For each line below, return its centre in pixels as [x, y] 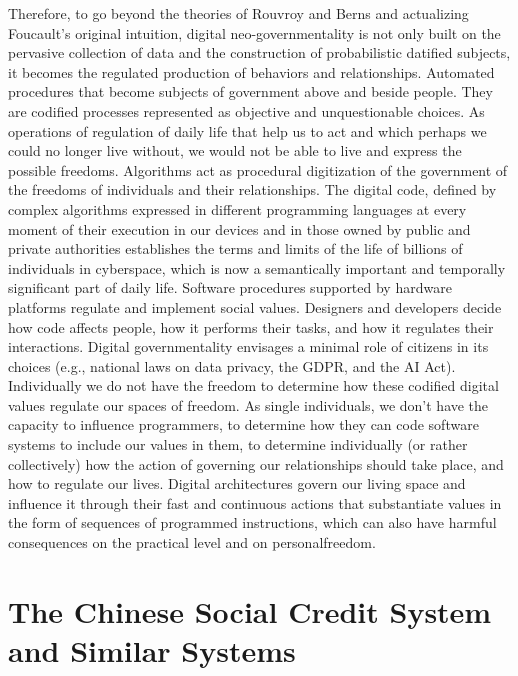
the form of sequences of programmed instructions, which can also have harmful [252, 522]
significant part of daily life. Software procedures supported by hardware [230, 287]
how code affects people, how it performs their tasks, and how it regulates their [251, 326]
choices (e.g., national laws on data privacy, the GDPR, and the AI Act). [232, 365]
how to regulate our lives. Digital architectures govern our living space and [237, 483]
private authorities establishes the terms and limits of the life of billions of [235, 248]
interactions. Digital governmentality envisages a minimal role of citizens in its [248, 346]
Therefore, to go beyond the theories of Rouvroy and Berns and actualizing [238, 13]
